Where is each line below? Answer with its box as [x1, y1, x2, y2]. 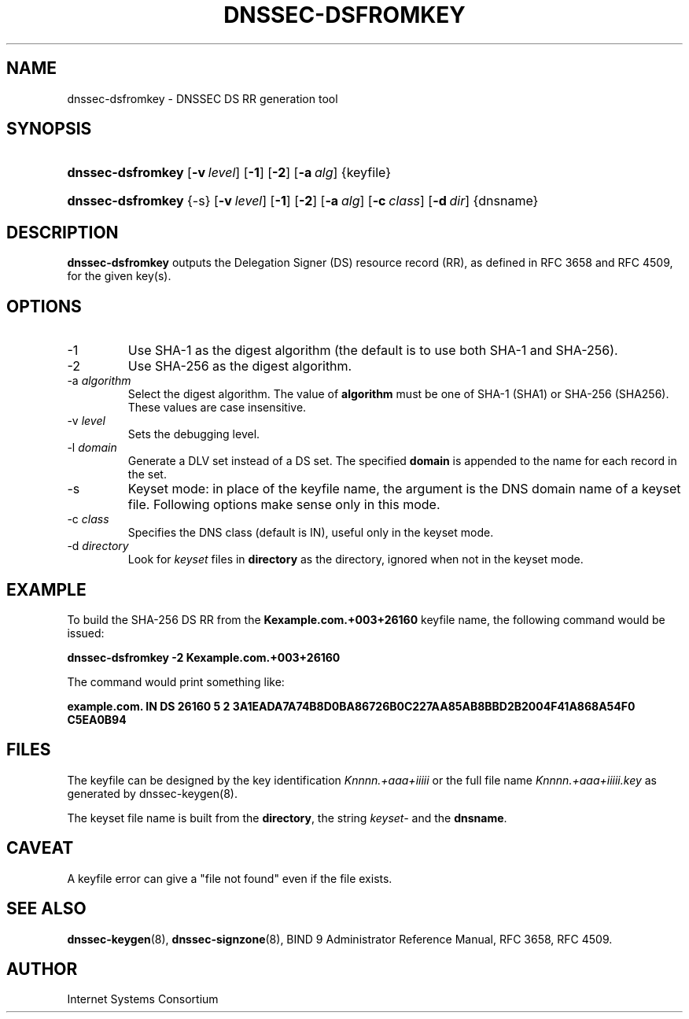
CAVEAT [6, 838, 74, 858]
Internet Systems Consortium [67, 992, 219, 1006]
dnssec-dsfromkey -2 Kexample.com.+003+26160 [67, 650, 341, 664]
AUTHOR [6, 958, 78, 979]
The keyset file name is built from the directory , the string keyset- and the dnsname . [67, 810, 507, 825]
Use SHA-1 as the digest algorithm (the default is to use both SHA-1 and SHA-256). [127, 342, 618, 359]
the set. [127, 467, 167, 482]
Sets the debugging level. [127, 427, 260, 441]
